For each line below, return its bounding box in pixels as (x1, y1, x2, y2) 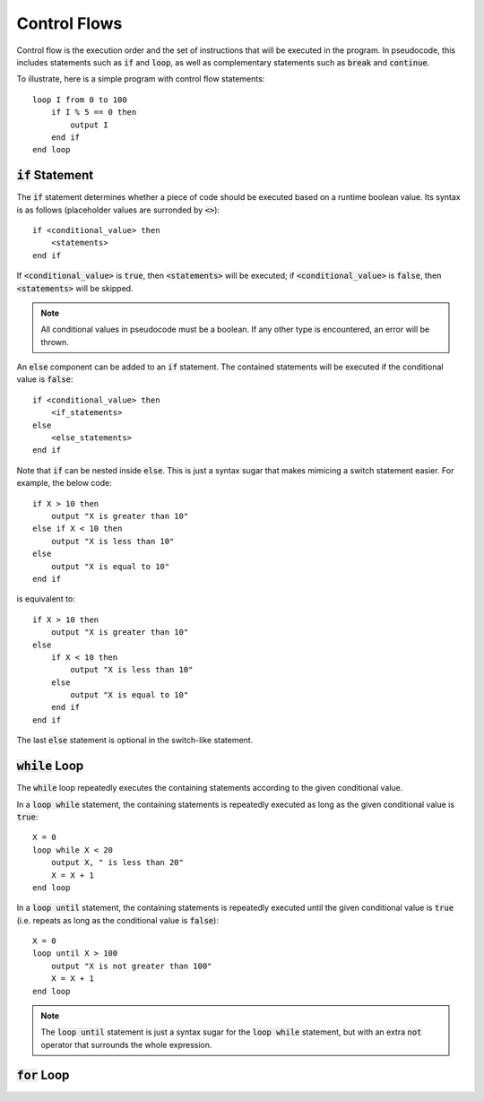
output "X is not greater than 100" (50, 960, 212, 971)
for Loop (16, 1067, 70, 1082)
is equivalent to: (16, 594, 75, 604)
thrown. (40, 336, 69, 347)
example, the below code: (16, 478, 112, 489)
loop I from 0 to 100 (32, 94, 127, 105)
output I (70, 119, 108, 130)
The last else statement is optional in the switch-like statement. (16, 735, 254, 746)
